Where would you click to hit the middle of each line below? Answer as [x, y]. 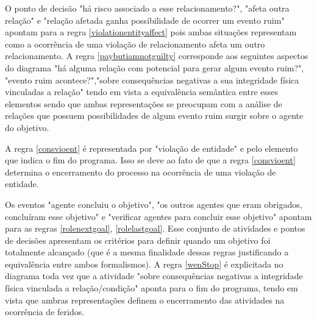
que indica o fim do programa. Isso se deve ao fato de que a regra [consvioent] [150, 160]
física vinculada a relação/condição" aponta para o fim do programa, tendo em [151, 288]
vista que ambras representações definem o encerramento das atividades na [145, 300]
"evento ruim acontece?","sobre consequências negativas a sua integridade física [152, 80]
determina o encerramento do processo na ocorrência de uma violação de [141, 172]
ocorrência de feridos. [45, 312]
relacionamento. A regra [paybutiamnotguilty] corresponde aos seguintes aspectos [157, 56]
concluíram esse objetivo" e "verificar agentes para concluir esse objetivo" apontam [158, 216]
